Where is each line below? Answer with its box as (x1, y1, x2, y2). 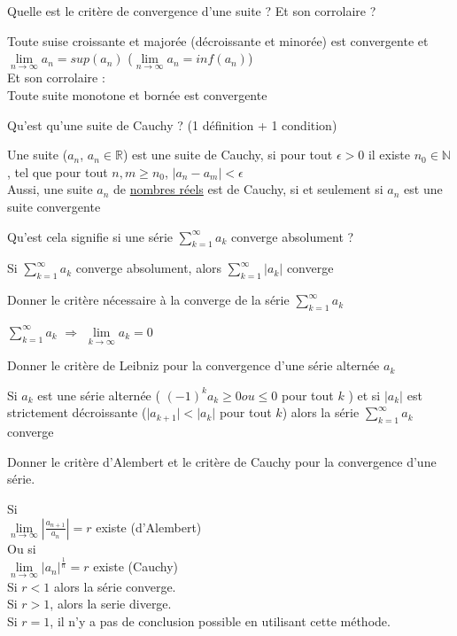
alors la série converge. (53, 577, 176, 595)
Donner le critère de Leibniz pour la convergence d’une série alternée (7, 356, 380, 375)
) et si (348, 385, 381, 404)
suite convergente (7, 197, 101, 215)
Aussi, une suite (7, 180, 93, 198)
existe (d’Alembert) (96, 517, 202, 536)
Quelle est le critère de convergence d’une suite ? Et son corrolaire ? (7, 2, 376, 19)
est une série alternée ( (37, 385, 160, 404)
